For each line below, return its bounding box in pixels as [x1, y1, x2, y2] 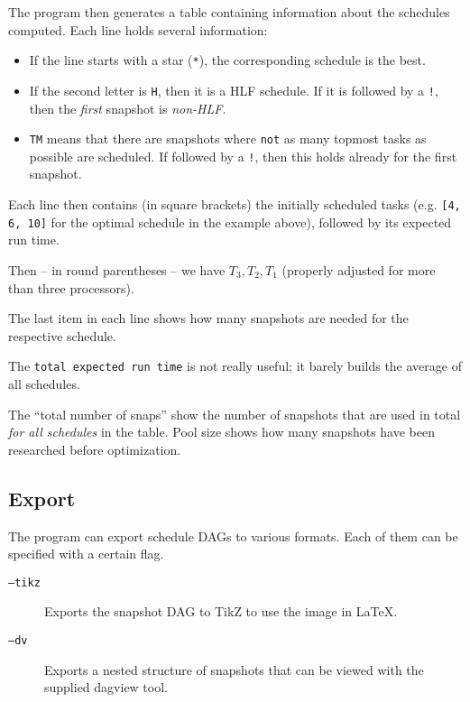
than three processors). [8, 278, 134, 297]
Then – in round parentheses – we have [8, 260, 226, 279]
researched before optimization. [8, 439, 181, 458]
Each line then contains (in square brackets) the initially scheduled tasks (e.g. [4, [8, 195, 461, 213]
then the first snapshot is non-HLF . [29, 98, 226, 117]
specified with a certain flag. [8, 544, 164, 563]
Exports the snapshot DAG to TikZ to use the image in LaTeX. [44, 602, 398, 621]
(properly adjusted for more [281, 260, 436, 279]
